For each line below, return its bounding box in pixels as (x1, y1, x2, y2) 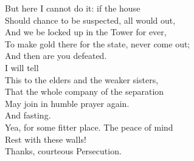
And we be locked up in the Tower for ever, (5, 26, 167, 38)
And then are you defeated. (5, 49, 107, 62)
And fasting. (5, 109, 51, 122)
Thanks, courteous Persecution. (5, 145, 122, 157)
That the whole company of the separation (5, 85, 164, 98)
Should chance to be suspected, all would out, (5, 13, 176, 26)
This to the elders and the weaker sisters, (5, 73, 159, 86)
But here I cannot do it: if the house (5, 2, 140, 14)
